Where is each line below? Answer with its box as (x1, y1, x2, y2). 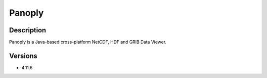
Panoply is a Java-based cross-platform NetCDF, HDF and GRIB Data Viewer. (9, 39, 167, 45)
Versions (9, 52, 38, 60)
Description (9, 26, 46, 34)
